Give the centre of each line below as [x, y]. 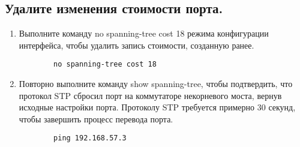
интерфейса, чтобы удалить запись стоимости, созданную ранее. [136, 45]
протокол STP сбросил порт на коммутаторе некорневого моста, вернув [150, 95]
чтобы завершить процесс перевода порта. [96, 118]
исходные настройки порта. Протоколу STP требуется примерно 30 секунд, [157, 107]
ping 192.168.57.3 [90, 138]
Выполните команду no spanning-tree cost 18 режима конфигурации [144, 33]
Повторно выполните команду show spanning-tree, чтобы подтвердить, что [156, 84]
